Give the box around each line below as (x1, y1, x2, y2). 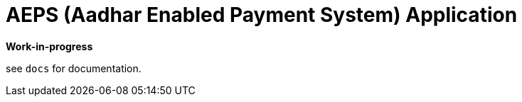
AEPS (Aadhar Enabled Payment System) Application (6, 3, 518, 27)
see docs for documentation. (6, 62, 142, 74)
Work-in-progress (6, 40, 93, 52)
